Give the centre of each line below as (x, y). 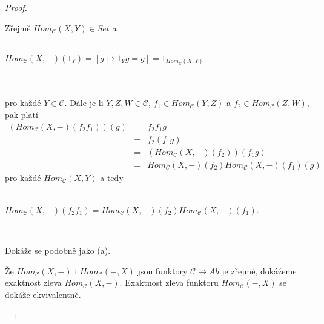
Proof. (16, 7)
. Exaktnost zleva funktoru (169, 283)
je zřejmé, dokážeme (259, 270)
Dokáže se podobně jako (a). (58, 250)
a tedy (112, 177)
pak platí (21, 115)
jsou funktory (163, 270)
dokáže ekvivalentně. (43, 294)
